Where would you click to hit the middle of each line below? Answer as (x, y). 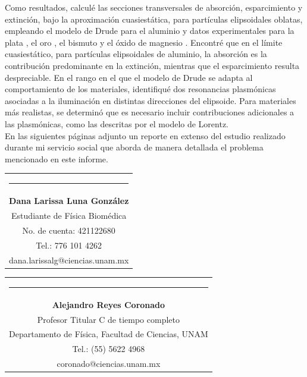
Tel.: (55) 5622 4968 (109, 349)
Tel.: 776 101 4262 (69, 245)
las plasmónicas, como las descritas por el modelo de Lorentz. (117, 123)
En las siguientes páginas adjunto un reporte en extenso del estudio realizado (145, 135)
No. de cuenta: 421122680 (69, 230)
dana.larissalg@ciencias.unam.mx (69, 260)
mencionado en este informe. (57, 158)
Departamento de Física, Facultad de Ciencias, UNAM (109, 334)
